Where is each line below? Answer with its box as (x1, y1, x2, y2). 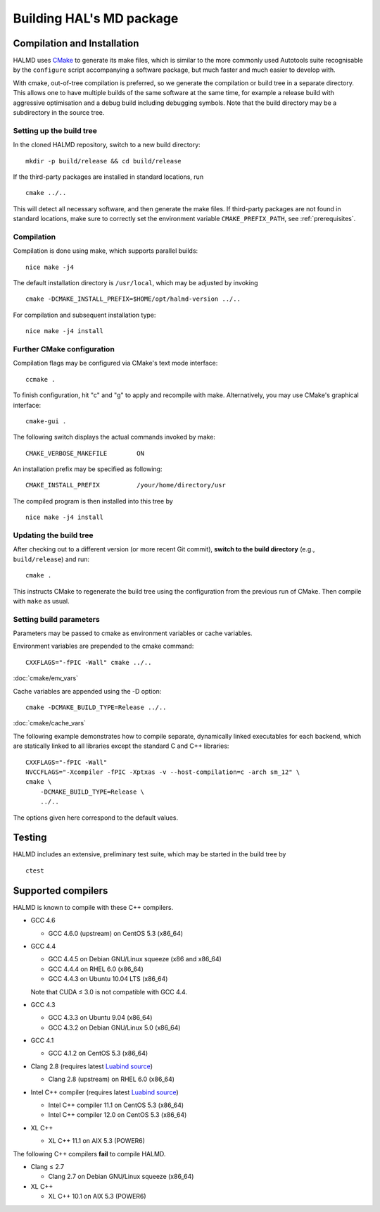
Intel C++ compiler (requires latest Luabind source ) (30, 1088, 179, 1097)
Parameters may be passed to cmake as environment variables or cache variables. (13, 629, 253, 637)
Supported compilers (13, 885, 108, 896)
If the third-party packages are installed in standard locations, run (13, 173, 204, 181)
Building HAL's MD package (13, 11, 179, 26)
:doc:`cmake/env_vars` (13, 674, 79, 682)
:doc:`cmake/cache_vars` (13, 719, 86, 727)
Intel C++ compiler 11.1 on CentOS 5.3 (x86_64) (48, 1101, 184, 1109)
